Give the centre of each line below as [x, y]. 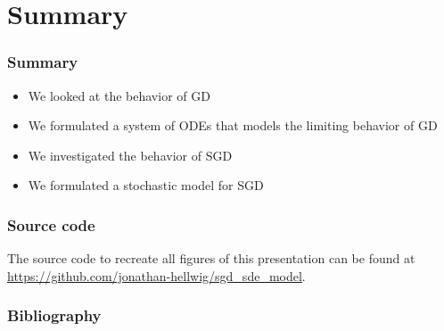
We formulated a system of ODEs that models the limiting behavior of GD [233, 125]
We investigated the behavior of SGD [130, 155]
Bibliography [54, 315]
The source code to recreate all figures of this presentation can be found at [211, 258]
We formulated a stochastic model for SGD [146, 185]
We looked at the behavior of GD [119, 95]
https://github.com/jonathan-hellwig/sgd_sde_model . [156, 275]
